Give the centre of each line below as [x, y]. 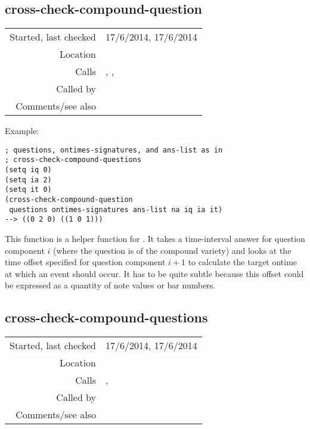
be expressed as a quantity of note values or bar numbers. [110, 285]
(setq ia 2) [28, 180]
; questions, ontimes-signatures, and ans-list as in [114, 150]
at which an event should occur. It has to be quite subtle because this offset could [154, 273]
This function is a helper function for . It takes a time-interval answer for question [155, 239]
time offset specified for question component [85, 262]
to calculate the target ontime [243, 262]
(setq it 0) [28, 190]
